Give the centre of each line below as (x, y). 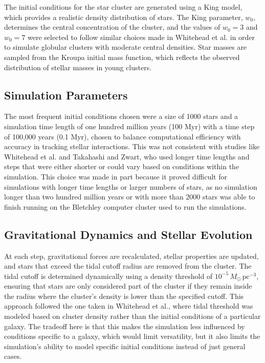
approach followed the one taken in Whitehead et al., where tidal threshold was (129, 306)
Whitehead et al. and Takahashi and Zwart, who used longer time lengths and (127, 156)
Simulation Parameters (66, 95)
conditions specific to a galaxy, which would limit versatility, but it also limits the (132, 336)
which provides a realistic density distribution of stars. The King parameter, (124, 17)
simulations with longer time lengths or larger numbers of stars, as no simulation (131, 186)
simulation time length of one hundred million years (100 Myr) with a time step (129, 126)
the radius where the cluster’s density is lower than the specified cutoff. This (124, 296)
